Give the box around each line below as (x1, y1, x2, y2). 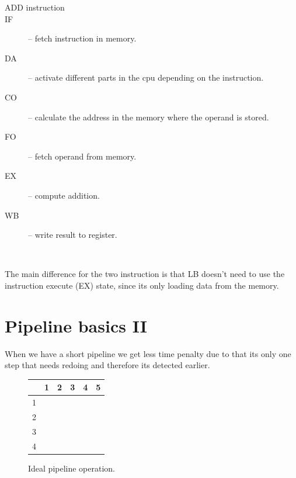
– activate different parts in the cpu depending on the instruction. (28, 71, 264, 84)
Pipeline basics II (5, 313, 147, 337)
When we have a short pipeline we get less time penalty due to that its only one (5, 347, 291, 359)
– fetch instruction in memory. (28, 32, 137, 44)
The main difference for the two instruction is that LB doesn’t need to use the (5, 268, 285, 280)
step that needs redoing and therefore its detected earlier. (5, 359, 210, 371)
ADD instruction (5, 1, 65, 13)
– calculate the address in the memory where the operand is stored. (28, 110, 269, 123)
